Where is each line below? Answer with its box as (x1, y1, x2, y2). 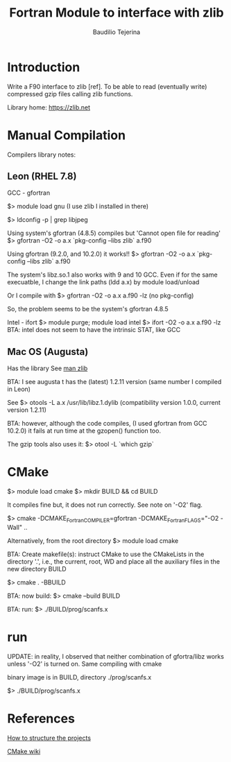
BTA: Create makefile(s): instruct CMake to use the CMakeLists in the (7, 550, 205, 558)
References (7, 711, 75, 727)
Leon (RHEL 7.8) (7, 171, 77, 182)
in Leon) (7, 385, 31, 393)
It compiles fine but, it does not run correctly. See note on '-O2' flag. (7, 501, 203, 509)
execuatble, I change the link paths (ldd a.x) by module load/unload (7, 278, 200, 286)
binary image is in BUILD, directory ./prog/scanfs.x (7, 673, 152, 681)
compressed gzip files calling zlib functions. (7, 89, 133, 98)
